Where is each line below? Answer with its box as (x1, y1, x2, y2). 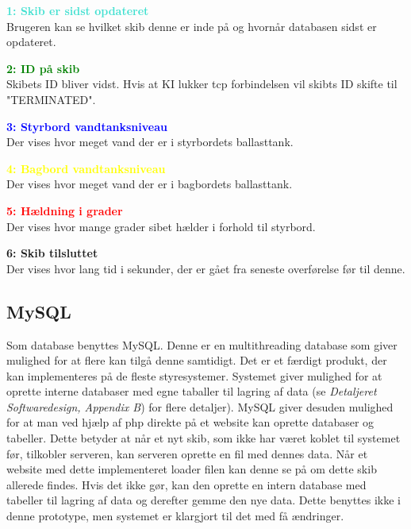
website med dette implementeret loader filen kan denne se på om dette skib (6, 461, 377, 477)
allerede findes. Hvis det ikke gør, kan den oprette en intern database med (6, 476, 367, 492)
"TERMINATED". (6, 91, 96, 107)
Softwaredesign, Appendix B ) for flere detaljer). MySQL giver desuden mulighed (6, 398, 394, 415)
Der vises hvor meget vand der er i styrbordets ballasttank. (6, 133, 294, 150)
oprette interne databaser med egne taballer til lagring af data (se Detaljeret (6, 383, 377, 400)
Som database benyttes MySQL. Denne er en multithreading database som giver (6, 336, 398, 353)
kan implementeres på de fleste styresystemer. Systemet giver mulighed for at (6, 367, 382, 384)
